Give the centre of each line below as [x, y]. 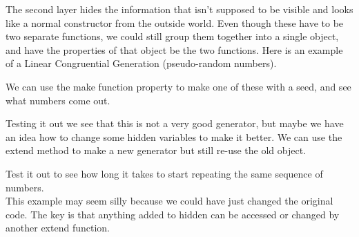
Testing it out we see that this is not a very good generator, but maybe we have [175, 123]
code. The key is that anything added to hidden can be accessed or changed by [173, 214]
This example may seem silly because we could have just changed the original [169, 201]
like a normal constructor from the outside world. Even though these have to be [175, 22]
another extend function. [58, 228]
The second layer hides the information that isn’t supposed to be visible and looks [179, 9]
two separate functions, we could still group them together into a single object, [172, 36]
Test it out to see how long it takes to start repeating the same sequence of [164, 173]
